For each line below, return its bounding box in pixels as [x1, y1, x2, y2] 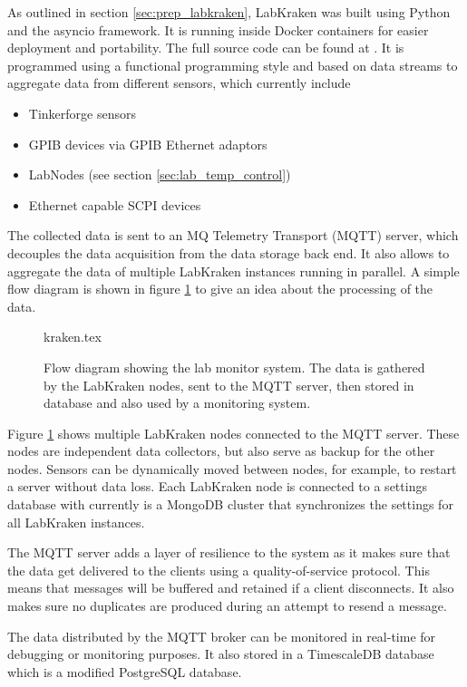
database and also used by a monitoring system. [44, 393, 311, 412]
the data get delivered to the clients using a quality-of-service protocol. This [7, 560, 430, 579]
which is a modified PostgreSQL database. [7, 662, 242, 681]
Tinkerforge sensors [28, 103, 136, 122]
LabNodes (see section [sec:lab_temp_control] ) [28, 165, 291, 184]
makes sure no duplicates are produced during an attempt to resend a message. [7, 596, 447, 615]
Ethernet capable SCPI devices [28, 195, 201, 214]
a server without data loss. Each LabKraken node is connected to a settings [7, 477, 427, 496]
